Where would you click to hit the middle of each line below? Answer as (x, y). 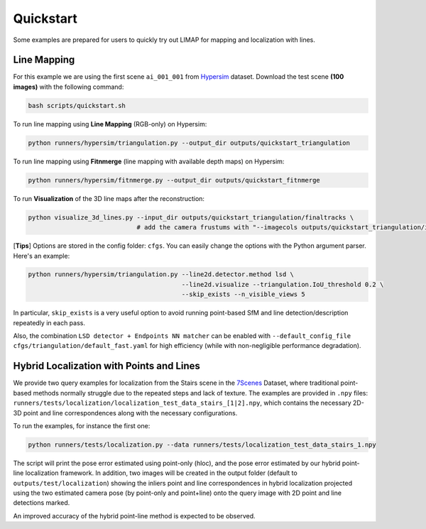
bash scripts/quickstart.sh (77, 105)
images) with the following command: (69, 87)
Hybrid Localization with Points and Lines (106, 366)
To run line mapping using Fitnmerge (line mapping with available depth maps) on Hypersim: (149, 161)
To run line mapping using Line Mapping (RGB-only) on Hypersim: (110, 124)
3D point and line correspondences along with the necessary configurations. (125, 413)
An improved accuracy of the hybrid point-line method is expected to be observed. (134, 516)
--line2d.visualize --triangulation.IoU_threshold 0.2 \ (283, 284)
